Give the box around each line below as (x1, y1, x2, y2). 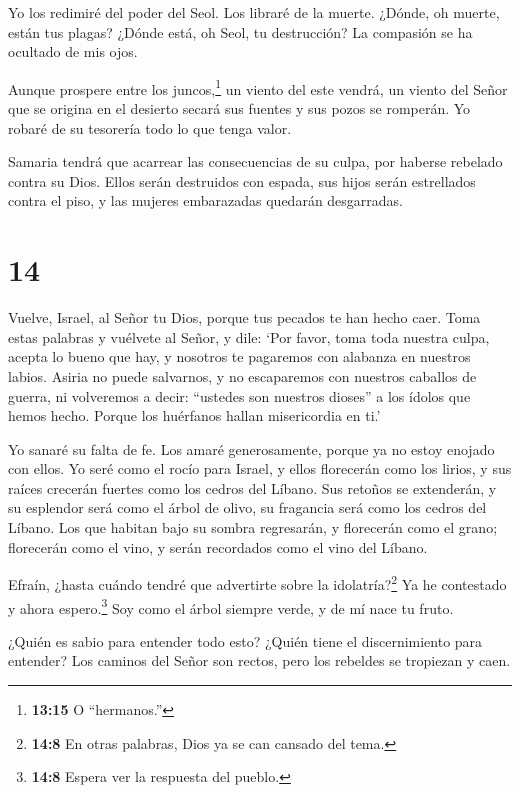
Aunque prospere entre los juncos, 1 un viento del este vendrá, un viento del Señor (8, 75, 508, 99)
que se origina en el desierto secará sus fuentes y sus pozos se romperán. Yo (8, 98, 471, 119)
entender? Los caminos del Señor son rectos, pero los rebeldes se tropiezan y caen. (8, 650, 511, 671)
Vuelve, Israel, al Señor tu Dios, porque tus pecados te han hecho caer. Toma (8, 307, 481, 328)
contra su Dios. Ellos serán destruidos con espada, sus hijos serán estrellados (8, 170, 476, 191)
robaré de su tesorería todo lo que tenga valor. (8, 117, 292, 138)
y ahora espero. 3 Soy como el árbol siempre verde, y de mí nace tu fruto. (8, 594, 454, 618)
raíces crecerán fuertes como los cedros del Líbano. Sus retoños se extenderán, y (8, 477, 497, 498)
